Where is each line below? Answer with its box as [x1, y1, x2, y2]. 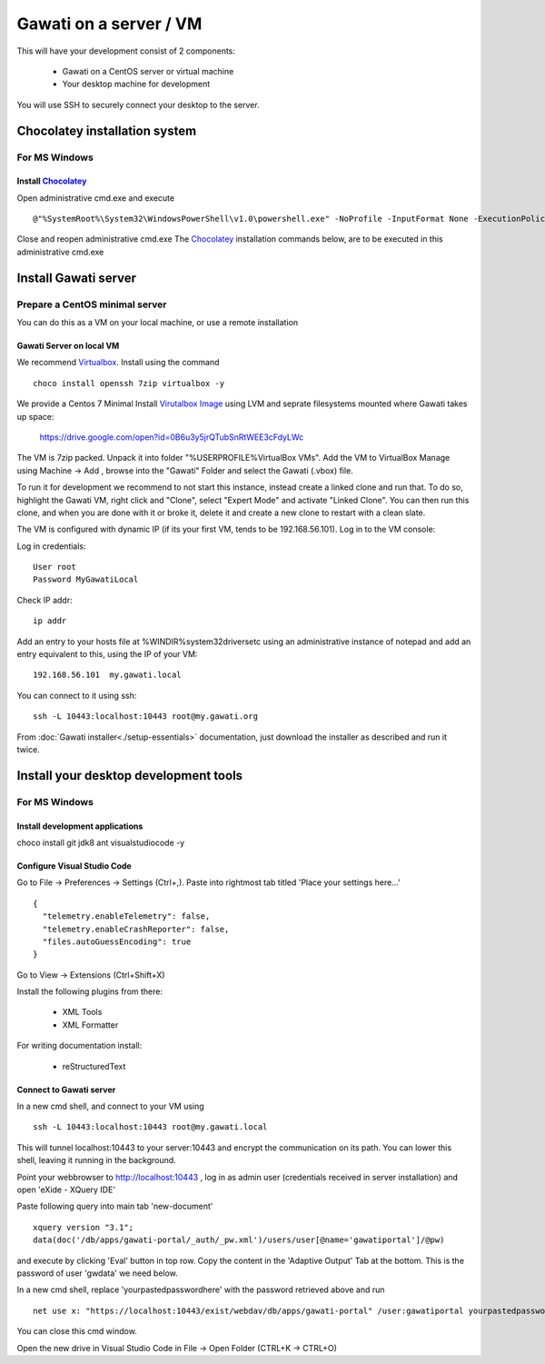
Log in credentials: [16, 541, 86, 552]
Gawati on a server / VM [16, 14, 203, 34]
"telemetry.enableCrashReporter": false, [42, 923, 230, 934]
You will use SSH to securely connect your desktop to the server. [16, 99, 260, 110]
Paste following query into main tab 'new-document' [16, 1200, 213, 1212]
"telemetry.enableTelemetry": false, [42, 911, 211, 921]
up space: [16, 411, 54, 422]
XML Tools [62, 1007, 103, 1018]
